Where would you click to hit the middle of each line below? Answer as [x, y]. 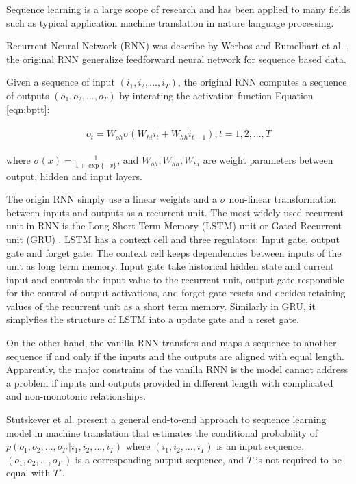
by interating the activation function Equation [216, 95]
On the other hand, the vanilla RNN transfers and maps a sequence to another [171, 343]
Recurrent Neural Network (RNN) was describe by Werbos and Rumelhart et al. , [178, 46]
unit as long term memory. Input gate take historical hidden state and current [170, 266]
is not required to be [298, 459]
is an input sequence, [260, 446]
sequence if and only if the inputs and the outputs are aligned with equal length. [175, 356]
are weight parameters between [268, 160]
